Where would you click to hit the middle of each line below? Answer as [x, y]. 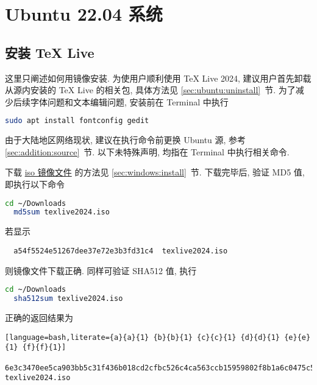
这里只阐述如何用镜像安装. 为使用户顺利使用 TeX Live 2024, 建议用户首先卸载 [158, 78]
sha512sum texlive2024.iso [68, 299]
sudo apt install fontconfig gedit [77, 121]
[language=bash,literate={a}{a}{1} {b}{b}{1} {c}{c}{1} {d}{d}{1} [143, 337]
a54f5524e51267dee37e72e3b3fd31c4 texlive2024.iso [121, 251]
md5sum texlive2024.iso [62, 212]
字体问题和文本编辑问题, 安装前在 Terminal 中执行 [129, 101]
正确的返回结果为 [39, 317]
